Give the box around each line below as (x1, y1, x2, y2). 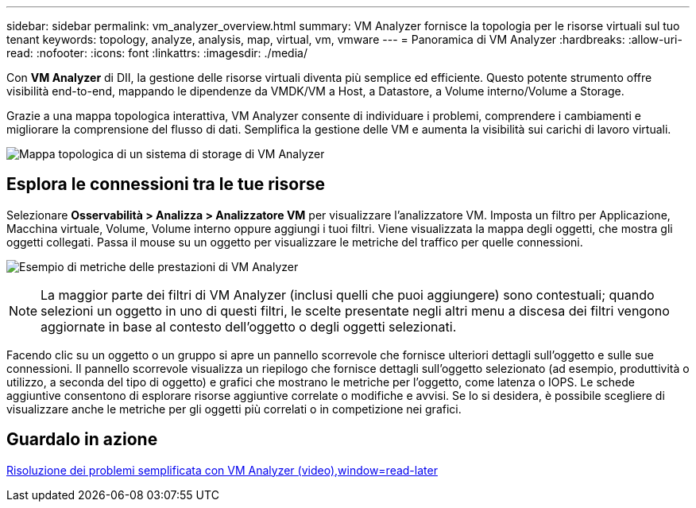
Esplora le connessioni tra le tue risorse (6, 174, 325, 195)
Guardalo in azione (6, 429, 158, 450)
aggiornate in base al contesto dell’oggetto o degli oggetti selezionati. (41, 318, 457, 335)
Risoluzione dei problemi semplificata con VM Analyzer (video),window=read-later (6, 463, 438, 477)
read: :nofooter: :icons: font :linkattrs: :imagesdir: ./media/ (6, 46, 307, 60)
